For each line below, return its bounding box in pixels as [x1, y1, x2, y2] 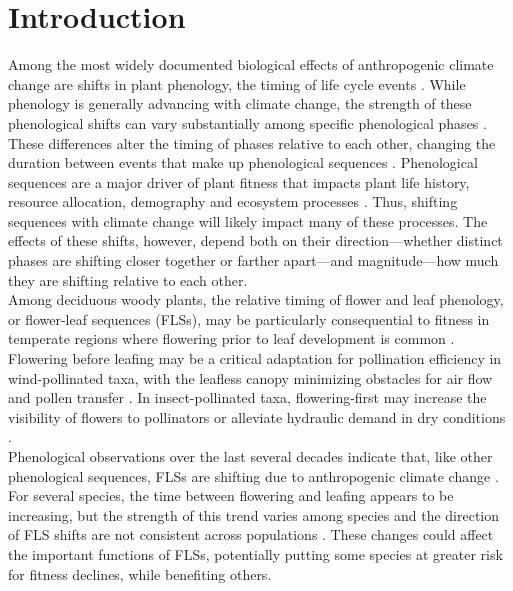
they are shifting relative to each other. [8, 269, 248, 290]
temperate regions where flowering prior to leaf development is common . [8, 328, 455, 349]
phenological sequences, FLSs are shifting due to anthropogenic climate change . [8, 465, 499, 486]
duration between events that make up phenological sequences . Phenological [8, 152, 478, 173]
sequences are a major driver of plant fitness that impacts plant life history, [8, 171, 470, 192]
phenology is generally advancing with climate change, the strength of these [8, 93, 472, 114]
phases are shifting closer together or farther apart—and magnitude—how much [8, 250, 499, 271]
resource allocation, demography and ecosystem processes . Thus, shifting [8, 191, 458, 212]
